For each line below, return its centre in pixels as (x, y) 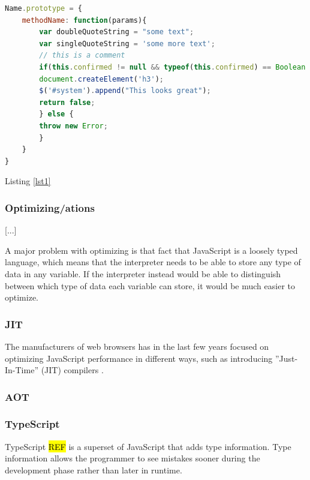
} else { (56, 114)
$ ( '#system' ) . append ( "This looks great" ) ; (125, 91)
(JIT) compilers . (72, 370)
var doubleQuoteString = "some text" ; (117, 32)
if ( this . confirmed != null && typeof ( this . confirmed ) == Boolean (172, 67)
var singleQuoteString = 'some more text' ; (127, 43)
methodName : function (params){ (84, 20)
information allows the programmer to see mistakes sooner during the (133, 458)
